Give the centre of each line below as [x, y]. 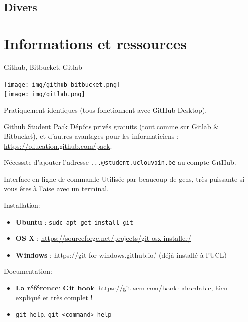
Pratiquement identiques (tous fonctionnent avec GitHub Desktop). [106, 110]
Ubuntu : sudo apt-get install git [74, 221]
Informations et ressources [95, 43]
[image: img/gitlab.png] [45, 94]
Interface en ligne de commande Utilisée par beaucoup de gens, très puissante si [124, 178]
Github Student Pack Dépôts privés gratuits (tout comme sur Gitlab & [111, 126]
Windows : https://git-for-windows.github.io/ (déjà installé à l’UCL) [121, 254]
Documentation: [28, 271]
